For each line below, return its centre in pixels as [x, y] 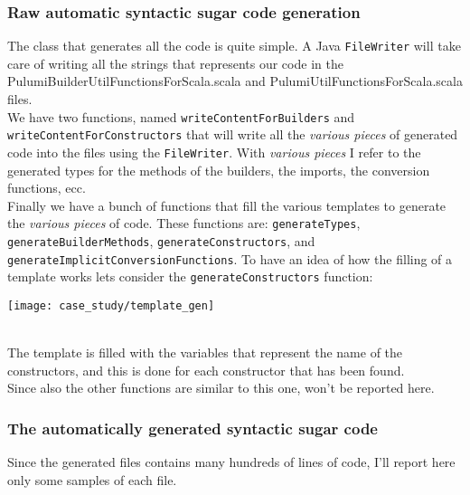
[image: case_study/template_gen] [111, 306]
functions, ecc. [47, 188]
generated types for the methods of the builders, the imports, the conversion [219, 170]
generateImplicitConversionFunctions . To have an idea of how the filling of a [230, 258]
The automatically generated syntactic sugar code [193, 428]
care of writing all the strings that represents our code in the [175, 63]
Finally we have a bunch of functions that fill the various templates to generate [227, 205]
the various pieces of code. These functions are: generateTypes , [184, 223]
